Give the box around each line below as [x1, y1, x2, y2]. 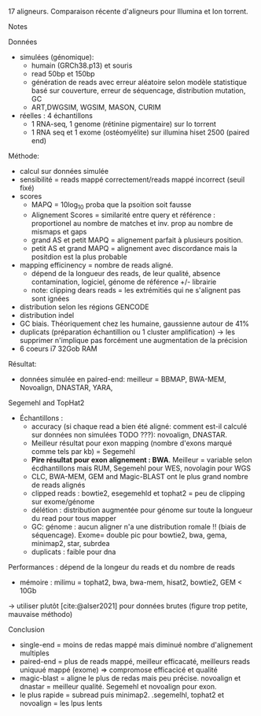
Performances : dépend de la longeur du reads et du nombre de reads [8, 562, 236, 571]
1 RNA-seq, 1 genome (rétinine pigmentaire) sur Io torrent [31, 120, 216, 128]
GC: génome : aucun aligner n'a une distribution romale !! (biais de [31, 522, 246, 531]
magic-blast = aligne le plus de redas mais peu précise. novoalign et [19, 673, 241, 683]
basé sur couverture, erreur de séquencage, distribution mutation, [31, 86, 246, 95]
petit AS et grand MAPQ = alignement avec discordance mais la [31, 243, 237, 253]
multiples [19, 648, 50, 658]
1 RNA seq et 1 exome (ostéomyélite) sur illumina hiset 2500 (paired [31, 127, 250, 137]
